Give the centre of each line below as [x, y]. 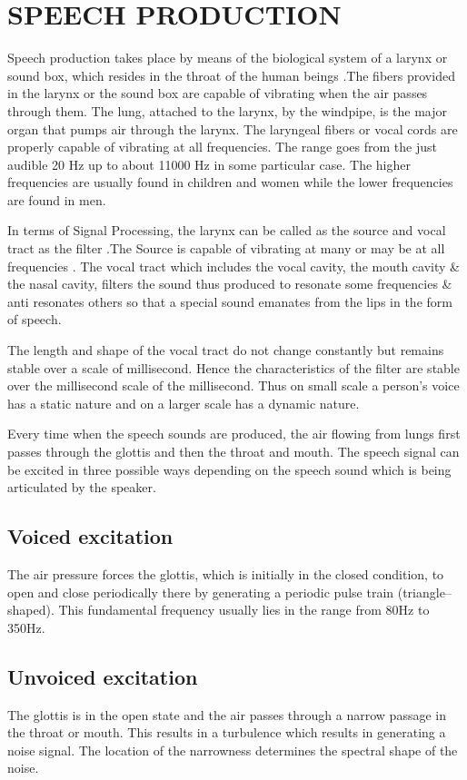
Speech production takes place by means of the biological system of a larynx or [228, 58]
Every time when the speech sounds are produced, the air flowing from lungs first [234, 434]
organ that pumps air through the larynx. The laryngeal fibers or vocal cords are [233, 128]
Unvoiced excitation [103, 676]
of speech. [35, 319]
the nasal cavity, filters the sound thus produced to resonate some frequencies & [230, 284]
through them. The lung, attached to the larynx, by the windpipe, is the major [228, 110]
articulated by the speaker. [82, 487]
